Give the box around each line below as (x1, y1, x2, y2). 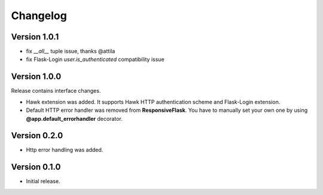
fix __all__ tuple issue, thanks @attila (26, 48, 115, 55)
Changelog (11, 9, 67, 22)
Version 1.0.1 (11, 32, 59, 42)
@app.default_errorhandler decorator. (26, 115, 123, 122)
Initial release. (26, 178, 60, 185)
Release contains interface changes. (11, 87, 101, 95)
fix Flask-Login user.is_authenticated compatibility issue (26, 56, 164, 63)
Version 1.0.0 (11, 72, 62, 82)
